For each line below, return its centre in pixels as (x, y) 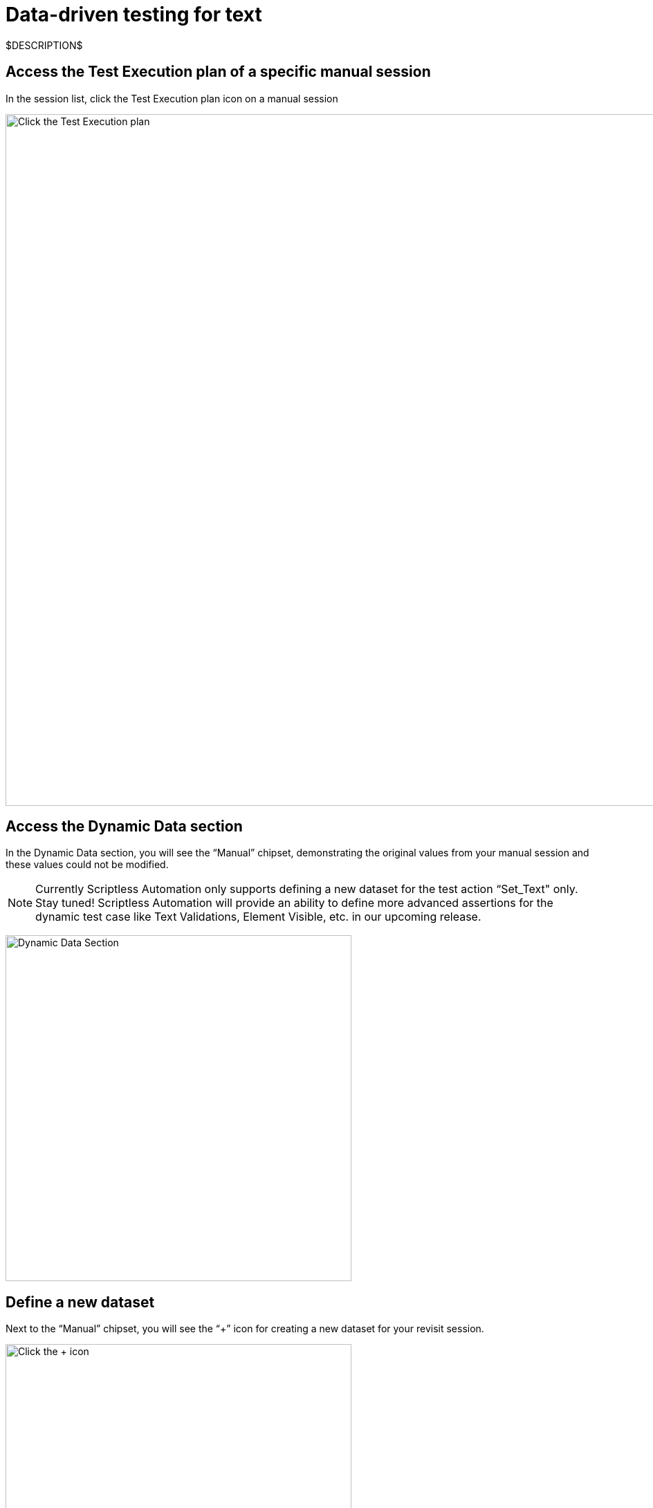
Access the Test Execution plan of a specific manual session (218, 72)
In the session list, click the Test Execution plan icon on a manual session (172, 98)
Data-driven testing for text (134, 15)
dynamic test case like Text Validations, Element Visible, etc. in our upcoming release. (258, 917)
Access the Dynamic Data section (124, 827)
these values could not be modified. (87, 865)
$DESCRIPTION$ (44, 45)
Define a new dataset (80, 1302)
